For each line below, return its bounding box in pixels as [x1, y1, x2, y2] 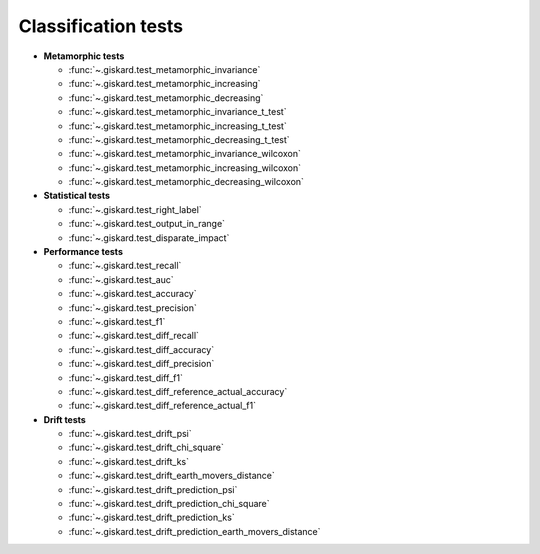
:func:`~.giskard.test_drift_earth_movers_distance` [68, 470, 275, 482]
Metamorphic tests [43, 50, 125, 62]
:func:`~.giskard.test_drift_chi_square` [68, 441, 225, 454]
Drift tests [43, 413, 87, 425]
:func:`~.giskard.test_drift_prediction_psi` [68, 483, 238, 495]
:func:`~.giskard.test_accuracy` [68, 288, 197, 300]
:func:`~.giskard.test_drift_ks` [68, 455, 190, 467]
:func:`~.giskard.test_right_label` [68, 203, 202, 215]
